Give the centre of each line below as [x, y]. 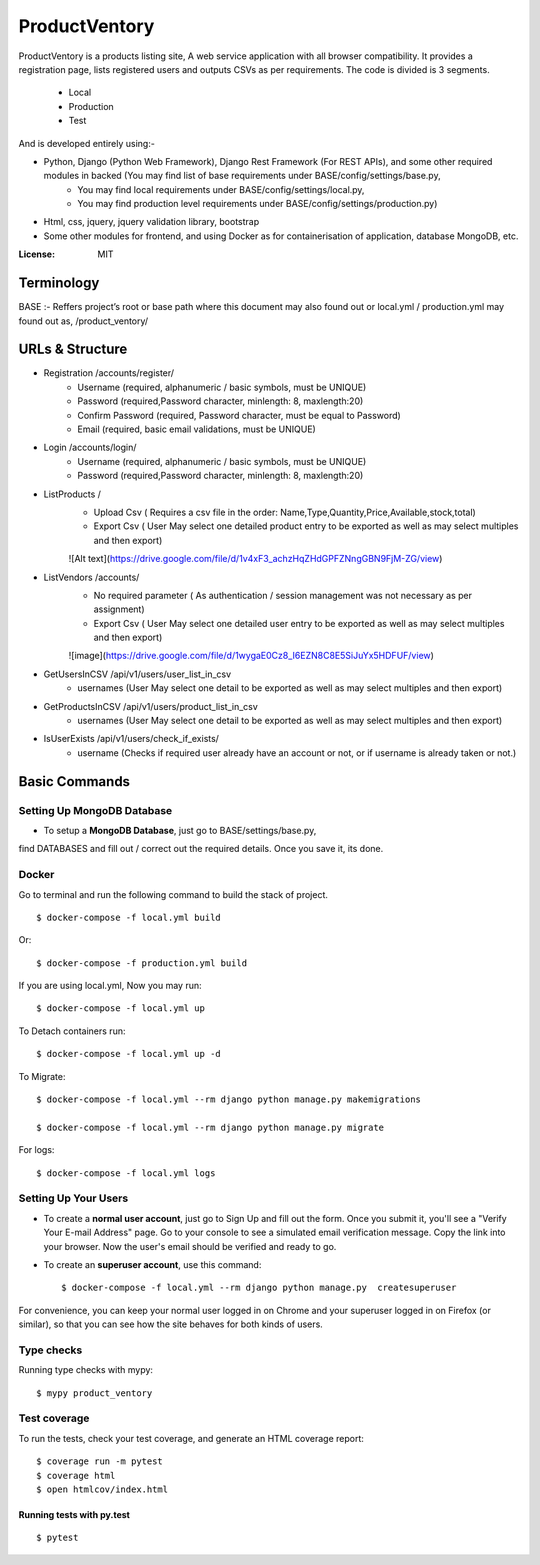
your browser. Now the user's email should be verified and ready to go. [190, 1246]
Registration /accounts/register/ [109, 373]
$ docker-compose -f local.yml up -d [129, 1054]
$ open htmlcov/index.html [102, 1489]
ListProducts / [72, 494]
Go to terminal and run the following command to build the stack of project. [173, 894]
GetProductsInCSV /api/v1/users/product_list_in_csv [151, 706]
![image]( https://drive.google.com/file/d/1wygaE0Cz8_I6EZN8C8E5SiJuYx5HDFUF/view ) [251, 656]
